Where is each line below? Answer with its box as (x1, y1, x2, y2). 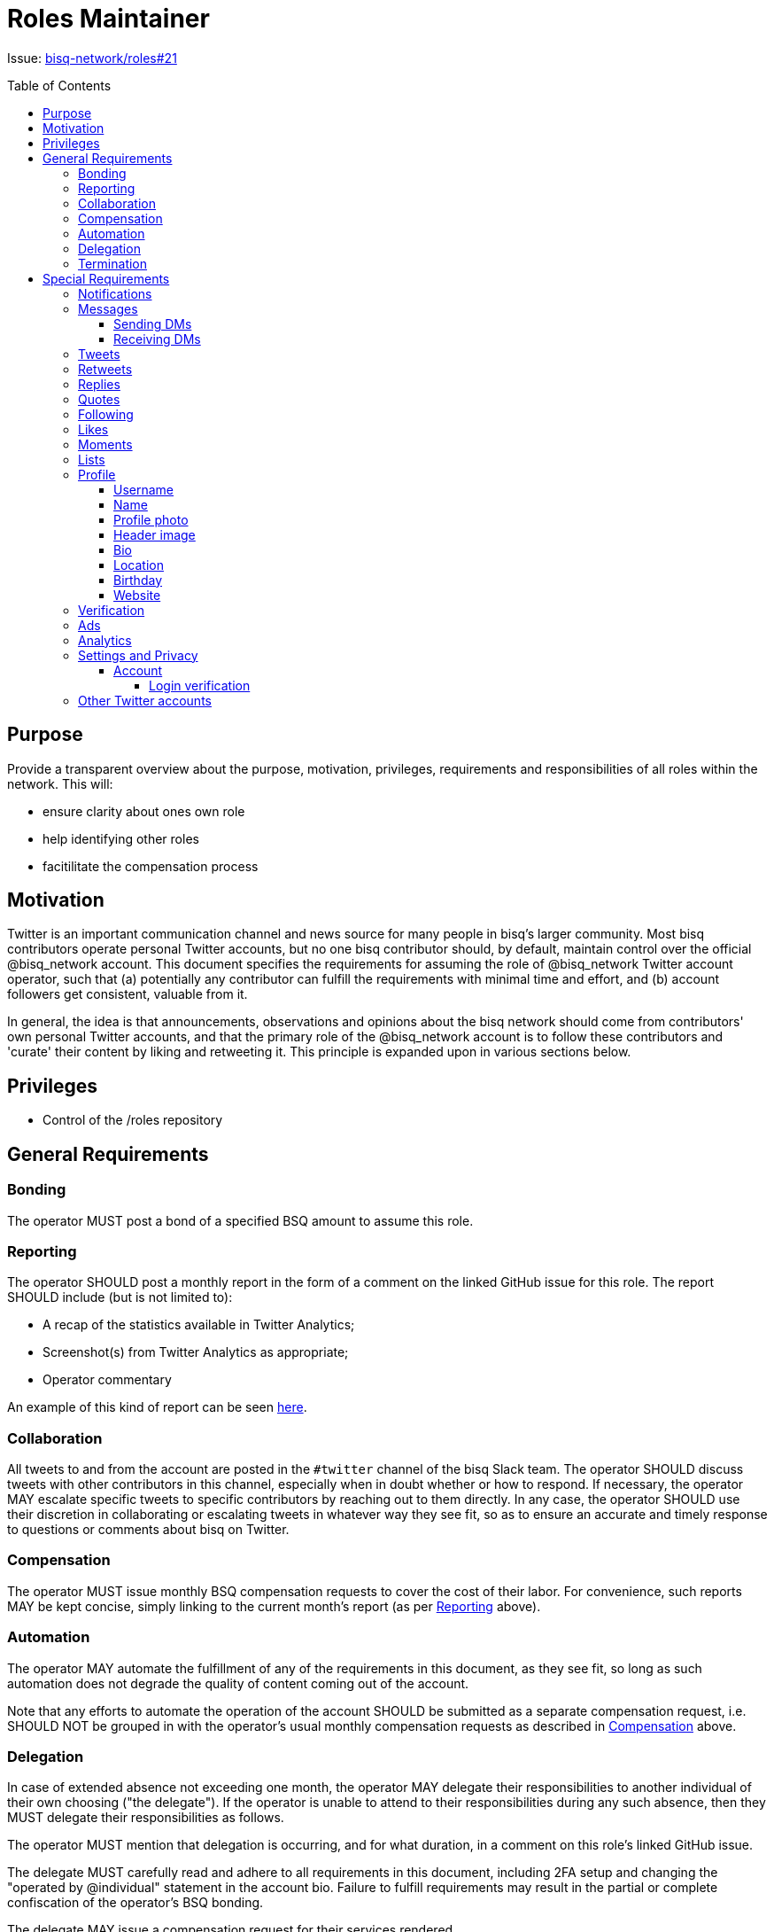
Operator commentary (43, 1372, 172, 1388)
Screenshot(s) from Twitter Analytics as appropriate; (43, 1344, 349, 1360)
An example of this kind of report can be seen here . (7, 1399, 307, 1415)
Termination (78, 255, 148, 271)
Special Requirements (43, 270, 170, 286)
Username (113, 481, 174, 497)
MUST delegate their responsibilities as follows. (7, 1810, 284, 1826)
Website (113, 587, 161, 603)
